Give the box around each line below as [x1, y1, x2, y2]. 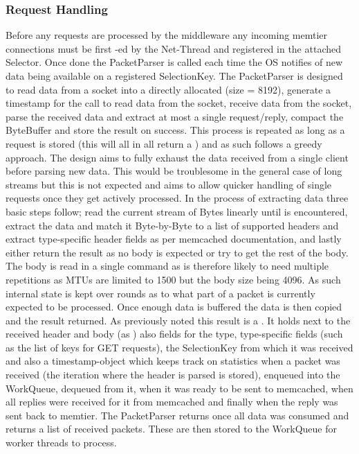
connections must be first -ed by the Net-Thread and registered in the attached [6, 41, 341, 55]
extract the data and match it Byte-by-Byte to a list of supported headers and [6, 218, 339, 232]
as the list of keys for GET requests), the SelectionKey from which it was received [6, 340, 353, 354]
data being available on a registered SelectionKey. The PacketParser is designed [6, 69, 343, 82]
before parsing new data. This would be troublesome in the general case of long [6, 164, 342, 178]
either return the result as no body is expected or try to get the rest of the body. [6, 245, 349, 259]
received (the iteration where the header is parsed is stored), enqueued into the [6, 367, 340, 382]
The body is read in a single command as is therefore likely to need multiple [6, 259, 329, 273]
